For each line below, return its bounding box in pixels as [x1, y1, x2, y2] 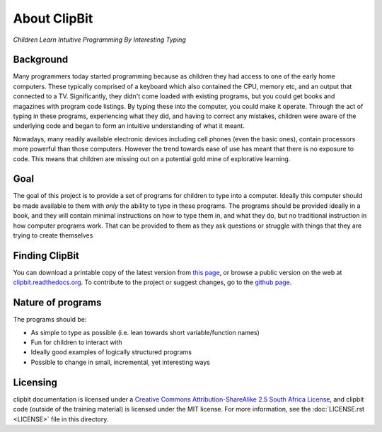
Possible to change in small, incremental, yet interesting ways [30, 358, 210, 366]
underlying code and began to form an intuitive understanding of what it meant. [13, 122, 245, 130]
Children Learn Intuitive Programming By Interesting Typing [13, 35, 187, 44]
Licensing [13, 376, 58, 388]
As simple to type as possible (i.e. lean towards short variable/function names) [30, 328, 260, 337]
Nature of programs [13, 297, 102, 309]
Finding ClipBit [13, 250, 79, 262]
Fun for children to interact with [30, 338, 123, 346]
